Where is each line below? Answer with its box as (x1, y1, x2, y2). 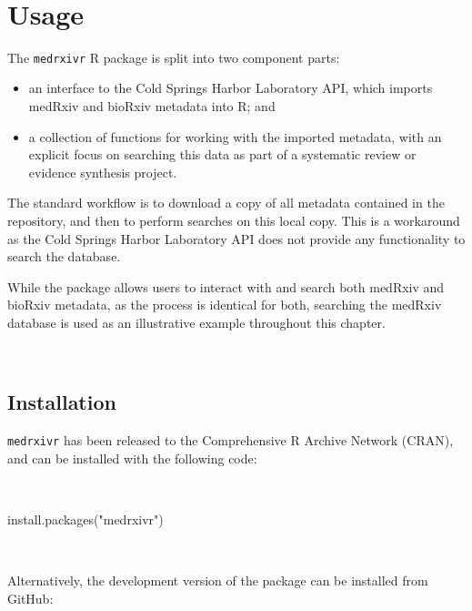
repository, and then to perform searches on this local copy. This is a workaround (7, 210, 460, 229)
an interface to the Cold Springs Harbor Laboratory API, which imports (28, 78, 433, 97)
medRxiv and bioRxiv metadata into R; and (28, 96, 276, 115)
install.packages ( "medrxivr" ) (7, 510, 164, 529)
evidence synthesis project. (28, 162, 177, 181)
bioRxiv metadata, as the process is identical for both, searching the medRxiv (7, 295, 442, 314)
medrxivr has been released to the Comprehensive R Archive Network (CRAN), (7, 431, 454, 450)
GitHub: (7, 588, 54, 607)
